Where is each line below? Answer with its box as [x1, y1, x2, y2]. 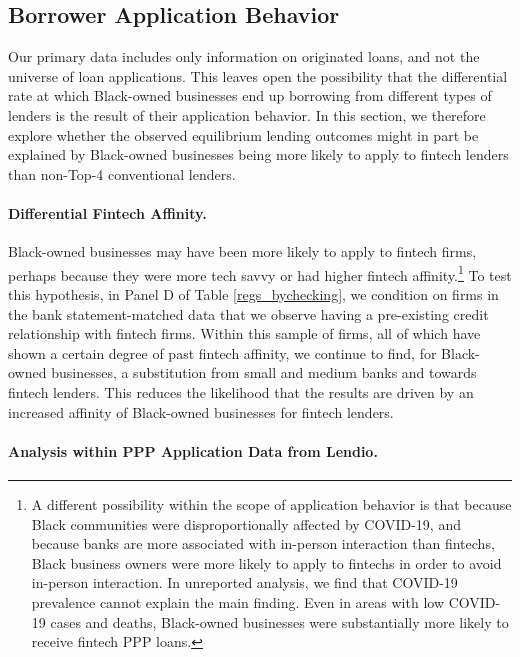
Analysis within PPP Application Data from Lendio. [8, 440, 378, 461]
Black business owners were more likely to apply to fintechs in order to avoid [31, 552, 502, 573]
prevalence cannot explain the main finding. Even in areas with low [31, 591, 444, 612]
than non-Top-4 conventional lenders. [8, 163, 236, 184]
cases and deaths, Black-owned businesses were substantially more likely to [50, 611, 509, 632]
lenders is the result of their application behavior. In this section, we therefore [8, 104, 486, 125]
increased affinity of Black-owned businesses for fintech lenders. [8, 401, 394, 422]
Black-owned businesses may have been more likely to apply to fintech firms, [8, 241, 477, 262]
